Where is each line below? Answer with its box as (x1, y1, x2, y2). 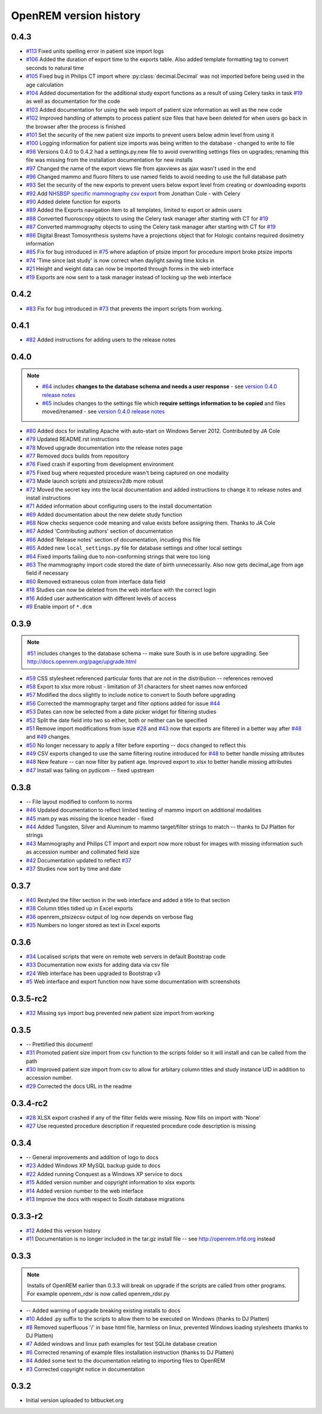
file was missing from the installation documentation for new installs (26, 156, 193, 164)
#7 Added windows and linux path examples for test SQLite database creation (26, 1340, 218, 1348)
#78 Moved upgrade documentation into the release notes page (26, 444, 183, 451)
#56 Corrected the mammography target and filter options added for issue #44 (26, 700, 221, 707)
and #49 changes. (26, 733, 71, 740)
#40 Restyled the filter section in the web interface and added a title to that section (26, 896, 230, 903)
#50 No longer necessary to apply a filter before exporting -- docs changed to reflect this (26, 742, 246, 749)
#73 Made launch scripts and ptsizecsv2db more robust (26, 477, 163, 484)
